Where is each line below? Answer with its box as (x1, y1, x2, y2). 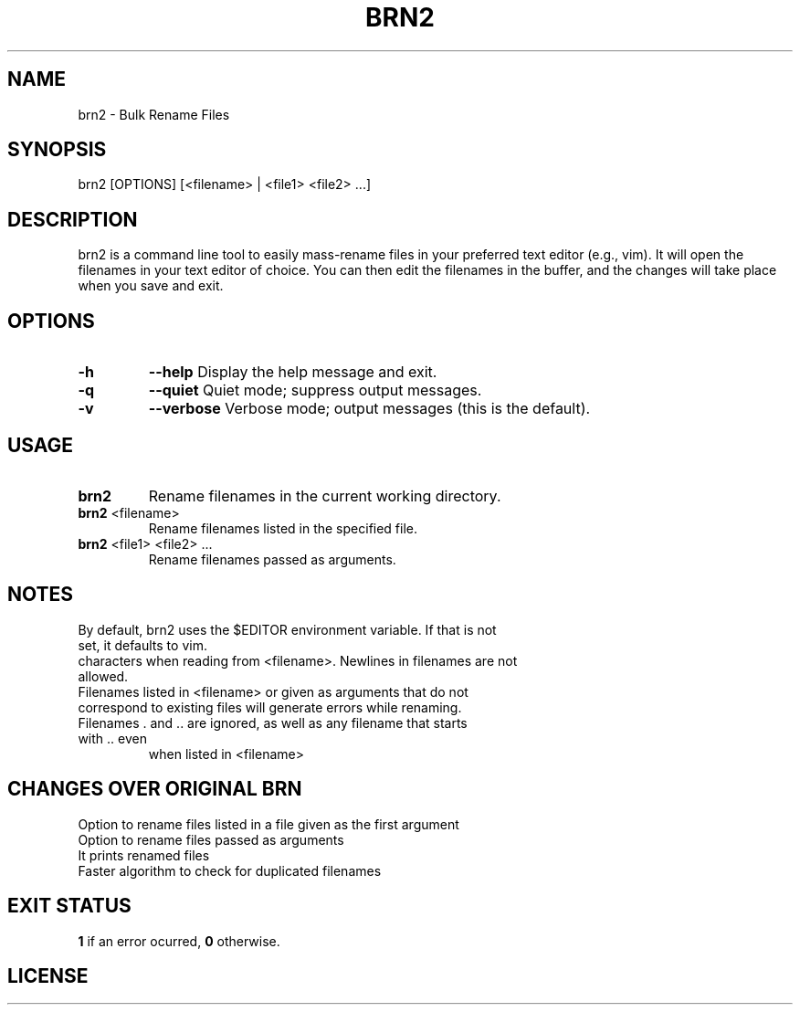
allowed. (78, 668, 129, 684)
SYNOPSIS (7, 138, 107, 162)
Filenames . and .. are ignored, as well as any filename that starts (78, 714, 468, 731)
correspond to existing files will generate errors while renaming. (78, 699, 462, 715)
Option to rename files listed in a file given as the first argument (78, 816, 459, 832)
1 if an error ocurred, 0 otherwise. (78, 933, 280, 949)
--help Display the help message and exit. (148, 363, 437, 382)
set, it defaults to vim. (78, 637, 207, 653)
